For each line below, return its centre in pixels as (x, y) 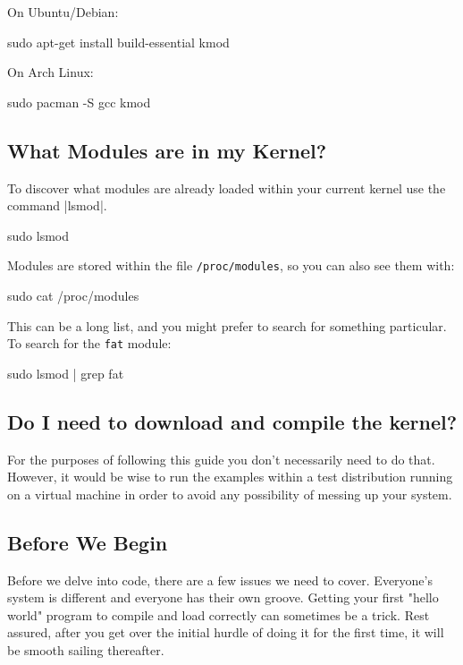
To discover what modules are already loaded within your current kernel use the (227, 188)
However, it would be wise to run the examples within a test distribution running (230, 477)
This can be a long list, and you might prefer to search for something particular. (227, 325)
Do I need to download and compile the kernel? (232, 421)
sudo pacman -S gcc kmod (79, 102)
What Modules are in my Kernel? (167, 150)
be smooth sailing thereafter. (86, 650)
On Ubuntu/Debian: (63, 12)
